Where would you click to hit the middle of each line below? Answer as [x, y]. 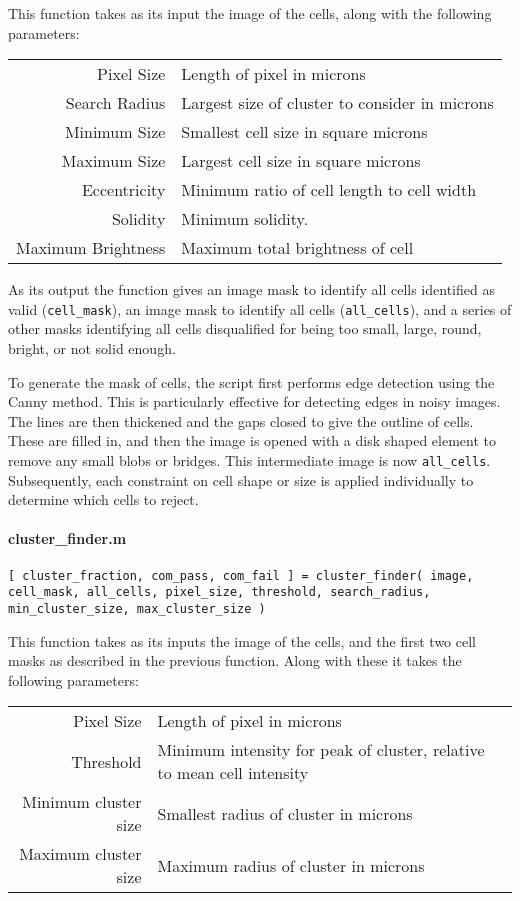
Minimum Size [115, 132]
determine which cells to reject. [103, 499]
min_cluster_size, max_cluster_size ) [137, 608]
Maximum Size [113, 161]
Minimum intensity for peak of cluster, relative [321, 750]
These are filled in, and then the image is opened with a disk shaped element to [252, 440]
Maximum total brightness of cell [297, 248]
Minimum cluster [82, 802]
